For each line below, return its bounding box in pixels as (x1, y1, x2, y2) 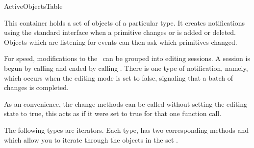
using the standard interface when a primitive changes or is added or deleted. (4, 27, 236, 37)
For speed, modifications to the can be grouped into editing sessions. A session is (4, 53, 250, 63)
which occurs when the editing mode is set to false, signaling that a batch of (4, 72, 233, 83)
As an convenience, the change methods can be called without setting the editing (4, 98, 248, 109)
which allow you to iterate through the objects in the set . (4, 134, 178, 145)
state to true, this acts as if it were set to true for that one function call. (4, 108, 222, 118)
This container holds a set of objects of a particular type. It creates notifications (4, 17, 245, 28)
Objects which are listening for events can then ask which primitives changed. (4, 36, 237, 47)
